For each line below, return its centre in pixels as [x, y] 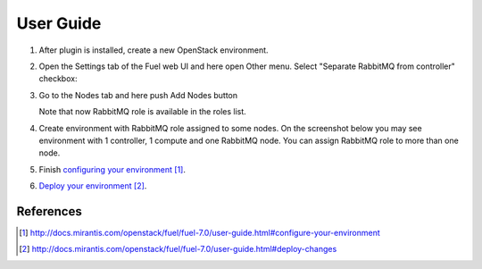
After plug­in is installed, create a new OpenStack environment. [154, 50]
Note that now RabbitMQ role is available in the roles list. [143, 112]
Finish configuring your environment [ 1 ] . [112, 169]
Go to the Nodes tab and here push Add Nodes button [138, 95]
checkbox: [58, 79]
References [49, 211]
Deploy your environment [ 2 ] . [93, 186]
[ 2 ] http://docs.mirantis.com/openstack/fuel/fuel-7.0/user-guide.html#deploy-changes [178, 249]
